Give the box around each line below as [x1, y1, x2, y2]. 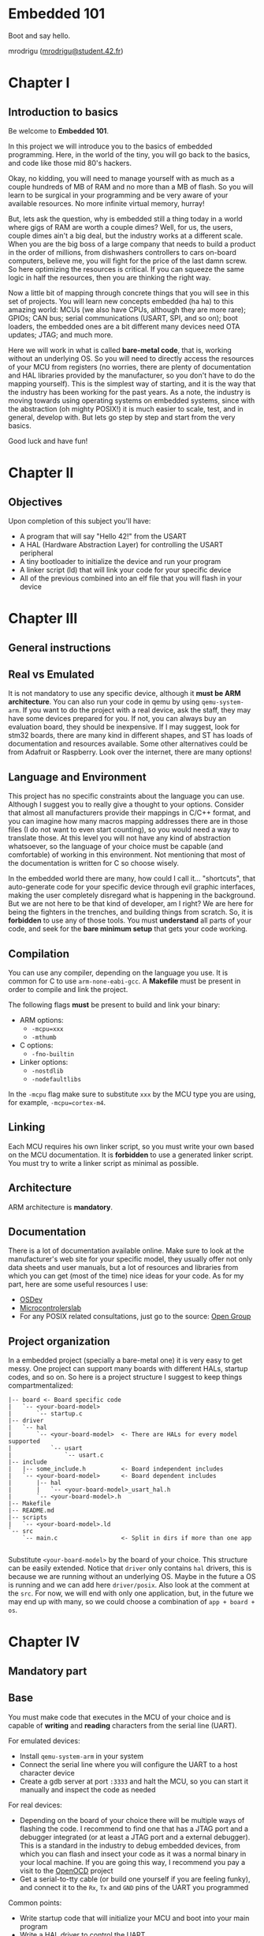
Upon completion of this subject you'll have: [8, 516, 151, 525]
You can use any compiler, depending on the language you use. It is [8, 968, 229, 977]
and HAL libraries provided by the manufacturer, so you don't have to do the [8, 370, 255, 380]
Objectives [8, 495, 63, 509]
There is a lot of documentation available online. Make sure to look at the [8, 1246, 244, 1256]
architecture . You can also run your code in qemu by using [8, 697, 200, 707]
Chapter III [8, 610, 78, 628]
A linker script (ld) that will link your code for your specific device [19, 565, 232, 574]
